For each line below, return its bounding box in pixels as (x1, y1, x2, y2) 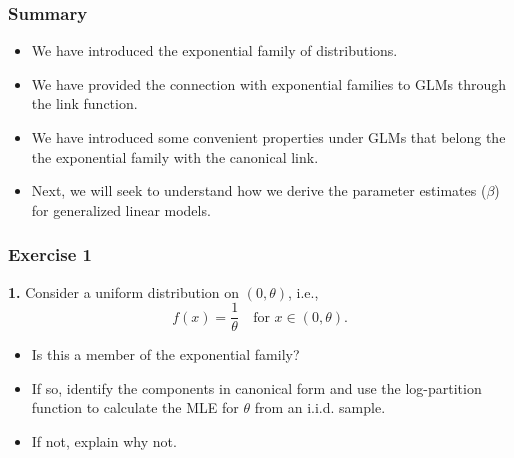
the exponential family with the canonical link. (31, 146, 319, 167)
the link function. (31, 93, 138, 114)
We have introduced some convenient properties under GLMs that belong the (31, 127, 506, 147)
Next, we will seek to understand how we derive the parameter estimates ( (31, 180, 487, 201)
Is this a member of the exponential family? (31, 344, 300, 365)
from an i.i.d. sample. (254, 397, 386, 418)
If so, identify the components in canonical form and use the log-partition (31, 377, 482, 398)
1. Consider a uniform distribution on (8, 281, 240, 302)
